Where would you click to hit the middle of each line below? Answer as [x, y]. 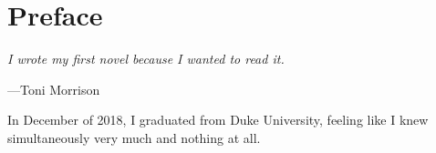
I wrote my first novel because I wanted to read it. [146, 59]
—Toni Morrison [54, 89]
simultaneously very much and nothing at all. [134, 137]
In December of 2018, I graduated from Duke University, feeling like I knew [218, 120]
